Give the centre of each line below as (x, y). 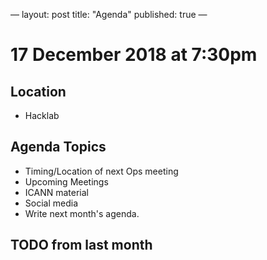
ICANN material (56, 192)
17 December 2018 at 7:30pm (134, 55)
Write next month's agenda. (82, 213)
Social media (51, 203)
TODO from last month (81, 245)
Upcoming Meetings (66, 181)
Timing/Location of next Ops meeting (101, 171)
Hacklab (42, 115)
